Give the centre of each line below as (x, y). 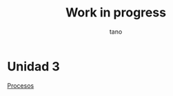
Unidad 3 (33, 66)
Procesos (21, 85)
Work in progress (116, 13)
